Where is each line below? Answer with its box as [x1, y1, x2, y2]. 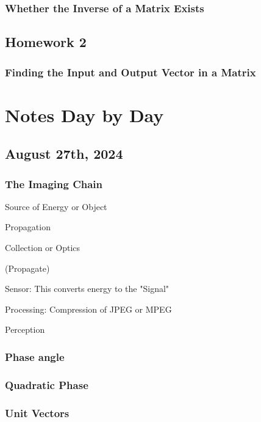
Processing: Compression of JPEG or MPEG [5, 302, 172, 315]
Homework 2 [5, 32, 87, 51]
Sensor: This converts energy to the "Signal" [5, 282, 170, 295]
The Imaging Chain [5, 176, 102, 191]
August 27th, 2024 [5, 144, 123, 163]
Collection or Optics [5, 241, 80, 254]
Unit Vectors [5, 405, 70, 420]
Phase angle [5, 349, 65, 364]
